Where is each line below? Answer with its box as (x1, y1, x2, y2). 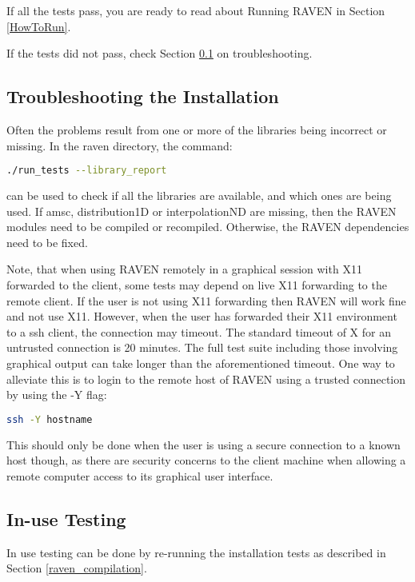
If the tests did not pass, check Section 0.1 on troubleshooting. (6, 45, 313, 62)
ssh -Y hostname (6, 413, 93, 425)
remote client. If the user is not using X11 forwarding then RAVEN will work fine (6, 292, 406, 309)
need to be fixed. (6, 233, 88, 250)
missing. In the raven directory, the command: (6, 137, 233, 153)
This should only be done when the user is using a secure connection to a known (6, 436, 401, 452)
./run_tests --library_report (6, 165, 167, 177)
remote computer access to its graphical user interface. (6, 467, 273, 484)
